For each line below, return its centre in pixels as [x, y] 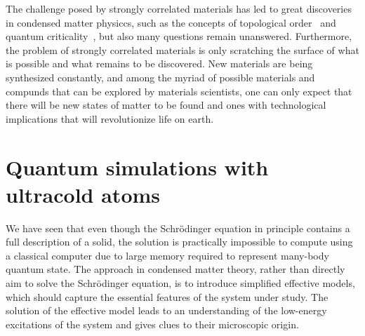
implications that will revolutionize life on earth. [110, 118]
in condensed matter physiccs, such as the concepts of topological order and [171, 22]
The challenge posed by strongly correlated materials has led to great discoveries [179, 8]
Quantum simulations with [137, 167]
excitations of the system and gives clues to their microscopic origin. [152, 324]
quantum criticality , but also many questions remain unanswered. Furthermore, [179, 36]
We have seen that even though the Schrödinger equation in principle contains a [178, 228]
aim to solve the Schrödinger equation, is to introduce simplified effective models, [180, 283]
